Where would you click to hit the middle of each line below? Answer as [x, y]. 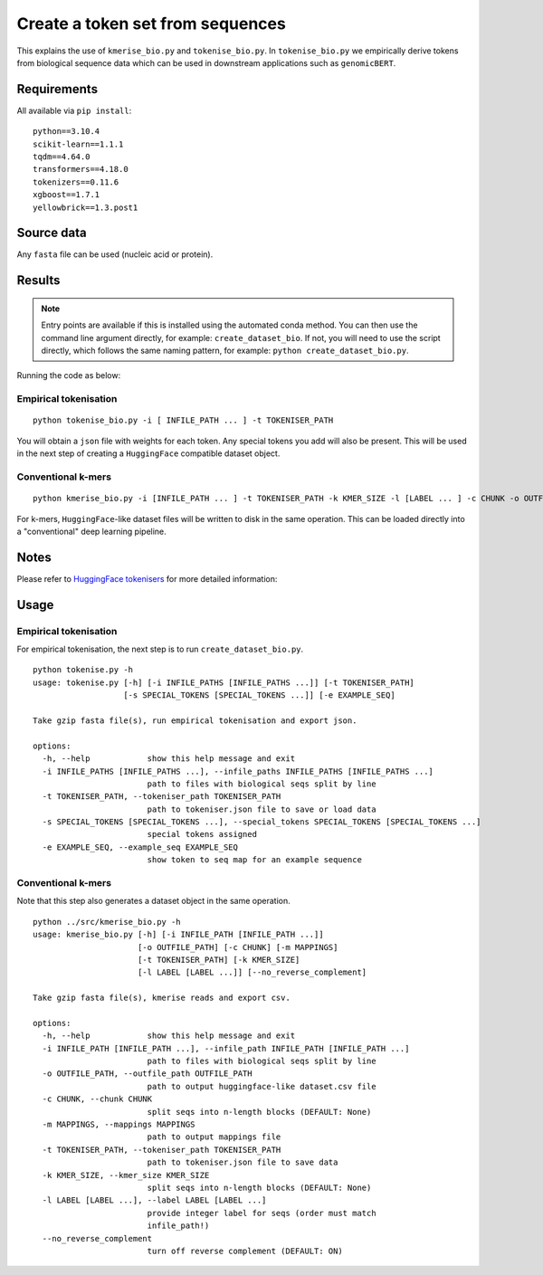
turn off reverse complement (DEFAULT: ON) [245, 1251]
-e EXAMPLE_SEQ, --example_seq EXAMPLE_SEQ [140, 847]
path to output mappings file [214, 1137]
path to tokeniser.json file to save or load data [262, 809]
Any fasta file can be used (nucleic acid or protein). [115, 254]
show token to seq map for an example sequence [254, 860]
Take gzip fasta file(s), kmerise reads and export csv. [162, 998]
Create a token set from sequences [152, 24]
